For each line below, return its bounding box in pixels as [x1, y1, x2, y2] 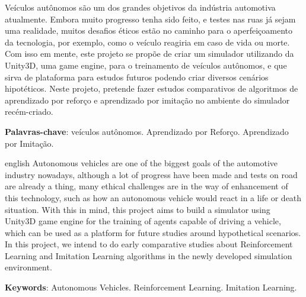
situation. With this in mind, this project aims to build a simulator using [5, 203, 270, 215]
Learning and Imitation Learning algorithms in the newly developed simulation [5, 249, 292, 262]
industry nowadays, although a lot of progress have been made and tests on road [5, 168, 298, 180]
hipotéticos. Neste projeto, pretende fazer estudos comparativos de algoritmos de [5, 82, 298, 95]
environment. [5, 261, 52, 273]
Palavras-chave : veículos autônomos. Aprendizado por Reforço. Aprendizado [5, 125, 289, 137]
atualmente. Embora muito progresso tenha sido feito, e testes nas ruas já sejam [5, 12, 296, 25]
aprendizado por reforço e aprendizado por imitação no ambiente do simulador [5, 93, 290, 106]
